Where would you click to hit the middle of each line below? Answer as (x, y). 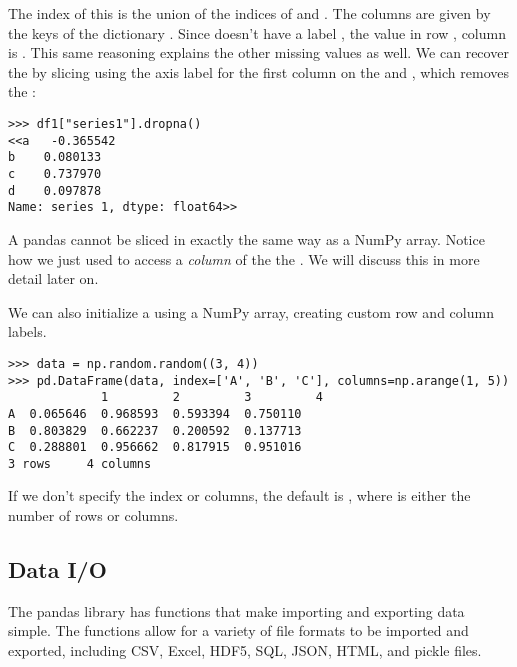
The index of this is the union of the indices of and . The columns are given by (249, 13)
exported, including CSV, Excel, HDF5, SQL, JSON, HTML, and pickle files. (245, 650)
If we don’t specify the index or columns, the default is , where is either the (239, 495)
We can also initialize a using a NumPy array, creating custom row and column (251, 311)
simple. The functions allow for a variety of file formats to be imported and (238, 630)
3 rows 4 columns (80, 463)
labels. (27, 331)
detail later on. (53, 278)
